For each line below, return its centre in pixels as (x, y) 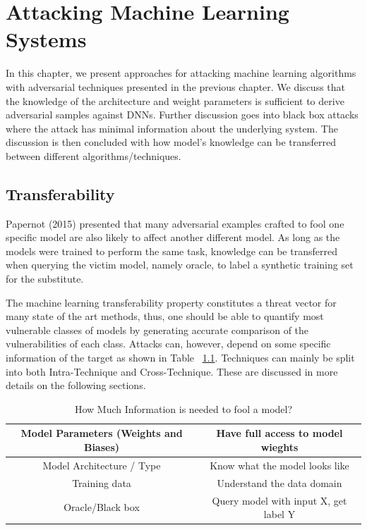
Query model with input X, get (279, 500)
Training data (102, 482)
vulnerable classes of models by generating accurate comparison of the (157, 329)
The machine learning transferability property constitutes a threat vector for (171, 302)
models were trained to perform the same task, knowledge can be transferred (172, 251)
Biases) (102, 446)
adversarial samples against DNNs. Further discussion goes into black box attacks (182, 115)
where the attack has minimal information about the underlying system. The (172, 128)
